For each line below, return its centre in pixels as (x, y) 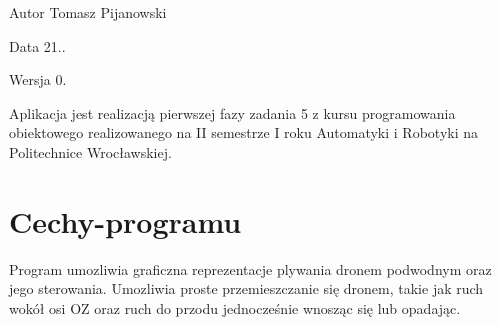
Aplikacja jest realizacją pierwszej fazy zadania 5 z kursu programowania (232, 112)
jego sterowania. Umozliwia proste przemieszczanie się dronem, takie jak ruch (246, 288)
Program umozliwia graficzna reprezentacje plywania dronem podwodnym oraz (250, 268)
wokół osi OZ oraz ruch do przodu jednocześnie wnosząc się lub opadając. (235, 307)
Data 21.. (37, 45)
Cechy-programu (125, 220)
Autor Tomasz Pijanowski (88, 12)
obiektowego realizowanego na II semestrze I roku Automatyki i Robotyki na (244, 132)
